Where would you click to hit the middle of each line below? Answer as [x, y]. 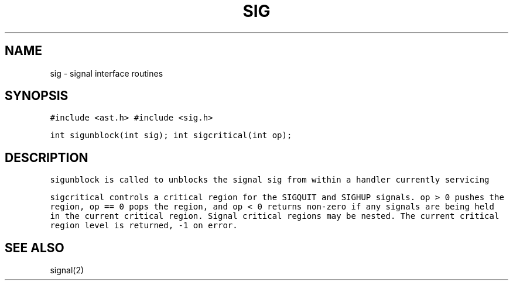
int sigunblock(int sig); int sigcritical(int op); [171, 135]
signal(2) [67, 270]
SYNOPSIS [37, 96]
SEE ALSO [35, 248]
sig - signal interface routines [107, 73]
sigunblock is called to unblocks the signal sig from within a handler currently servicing [270, 180]
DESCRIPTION [47, 157]
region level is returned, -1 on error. [144, 226]
